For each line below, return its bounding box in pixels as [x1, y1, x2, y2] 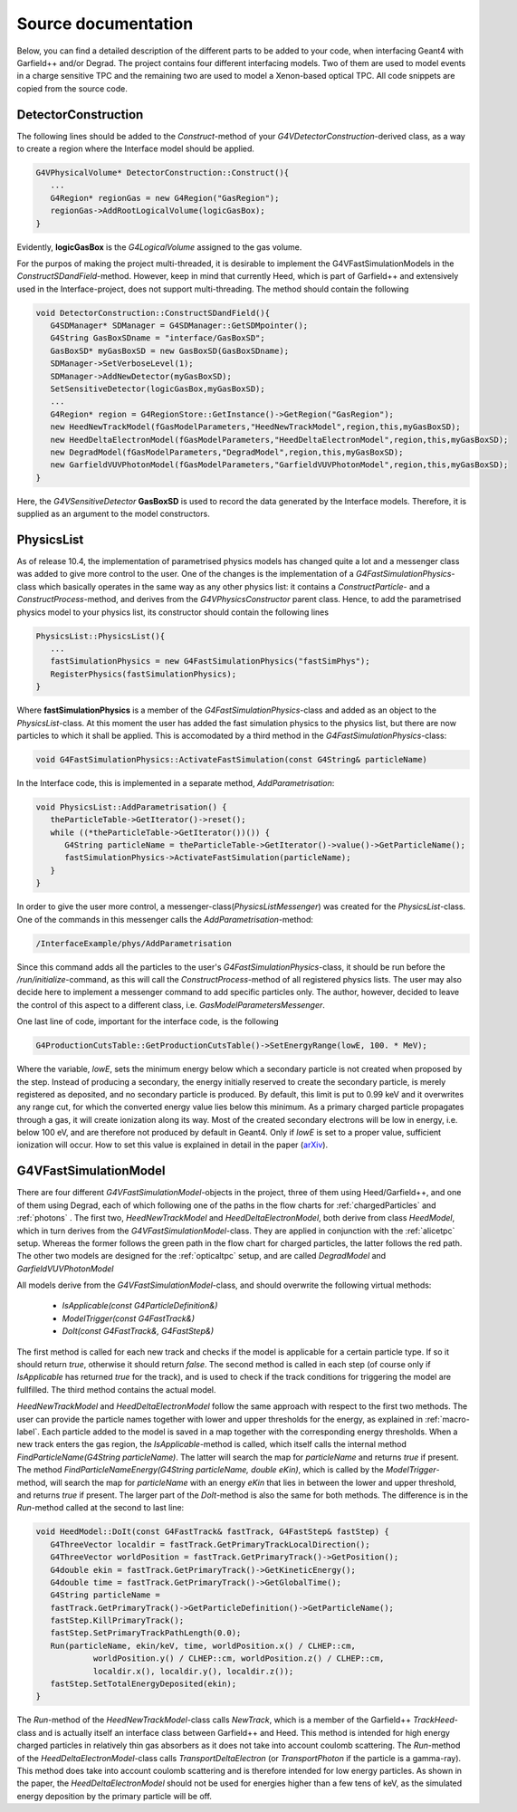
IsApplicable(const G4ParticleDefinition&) [62, 1300, 218, 1311]
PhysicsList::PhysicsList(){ [35, 630, 166, 641]
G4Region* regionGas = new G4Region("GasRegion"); [50, 193, 280, 203]
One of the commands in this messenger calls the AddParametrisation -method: [16, 914, 314, 925]
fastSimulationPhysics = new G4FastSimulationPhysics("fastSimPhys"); [50, 657, 370, 666]
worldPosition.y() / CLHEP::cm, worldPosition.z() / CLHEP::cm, [92, 1654, 385, 1663]
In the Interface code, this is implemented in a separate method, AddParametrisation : [16, 777, 335, 788]
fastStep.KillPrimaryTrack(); [50, 1615, 185, 1625]
